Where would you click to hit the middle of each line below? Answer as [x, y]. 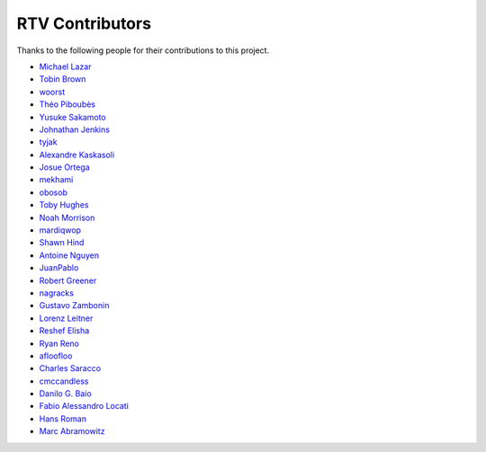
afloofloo [56, 356]
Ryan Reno [59, 343]
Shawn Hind [62, 243]
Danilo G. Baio [65, 394]
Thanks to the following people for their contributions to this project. [143, 50]
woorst [52, 92]
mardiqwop [60, 230]
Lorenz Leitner [66, 318]
